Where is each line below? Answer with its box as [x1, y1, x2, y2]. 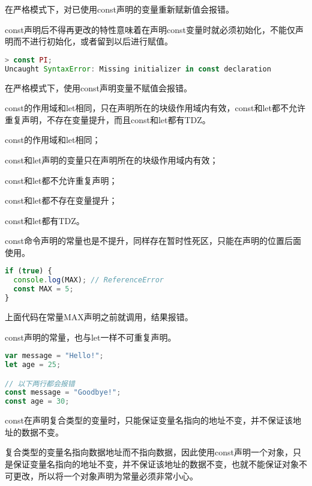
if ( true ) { [5, 267, 52, 276]
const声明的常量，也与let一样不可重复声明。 [5, 330, 176, 343]
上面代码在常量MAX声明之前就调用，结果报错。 [5, 310, 193, 323]
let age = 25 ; [5, 360, 61, 369]
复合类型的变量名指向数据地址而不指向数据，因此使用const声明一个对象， [5, 446, 293, 458]
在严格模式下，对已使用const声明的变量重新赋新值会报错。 [5, 3, 234, 15]
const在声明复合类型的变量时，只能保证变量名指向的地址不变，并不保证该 [5, 414, 293, 427]
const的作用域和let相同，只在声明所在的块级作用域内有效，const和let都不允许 [5, 102, 306, 114]
